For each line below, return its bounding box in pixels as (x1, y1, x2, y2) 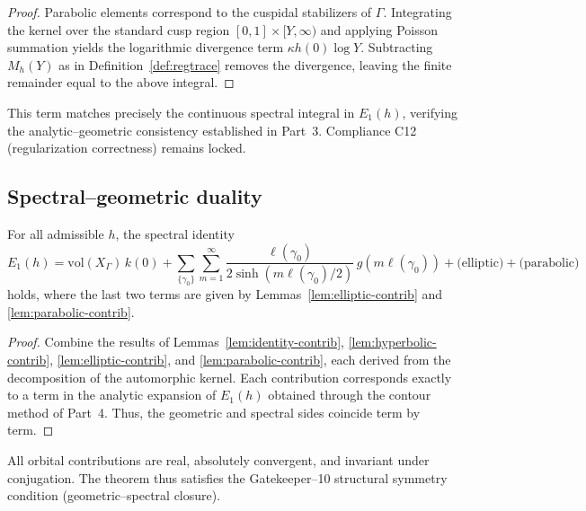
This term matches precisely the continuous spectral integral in (7, 102, 355, 121)
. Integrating (383, 3, 452, 21)
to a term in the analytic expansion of (7, 385, 217, 404)
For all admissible (7, 224, 104, 242)
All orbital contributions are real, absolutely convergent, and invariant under (7, 451, 430, 470)
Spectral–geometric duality (7, 182, 262, 210)
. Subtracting (360, 38, 433, 57)
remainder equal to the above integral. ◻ (7, 73, 235, 92)
